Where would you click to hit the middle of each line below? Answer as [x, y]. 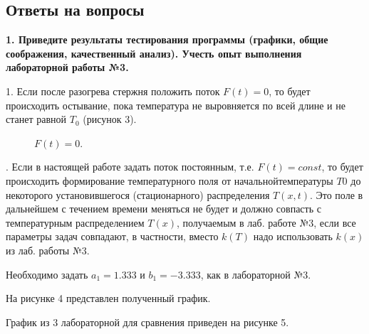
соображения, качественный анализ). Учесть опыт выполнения [154, 53]
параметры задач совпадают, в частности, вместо [112, 236]
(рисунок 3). [110, 119]
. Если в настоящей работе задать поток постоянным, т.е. [130, 167]
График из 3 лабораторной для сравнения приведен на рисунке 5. [147, 322]
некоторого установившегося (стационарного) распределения [138, 194]
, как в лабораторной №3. [256, 274]
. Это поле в [336, 194]
